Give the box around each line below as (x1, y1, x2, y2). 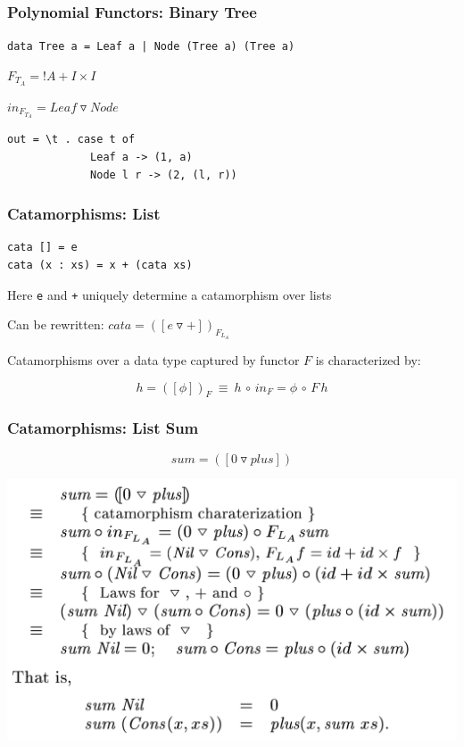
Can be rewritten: (7, 315, 104, 334)
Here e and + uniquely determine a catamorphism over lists (7, 285, 332, 303)
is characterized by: (315, 351, 421, 369)
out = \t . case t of (7, 133, 136, 146)
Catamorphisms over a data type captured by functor (7, 351, 300, 369)
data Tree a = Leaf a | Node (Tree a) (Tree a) (7, 40, 295, 54)
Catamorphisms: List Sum (7, 417, 199, 439)
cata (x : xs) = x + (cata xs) (7, 258, 193, 271)
